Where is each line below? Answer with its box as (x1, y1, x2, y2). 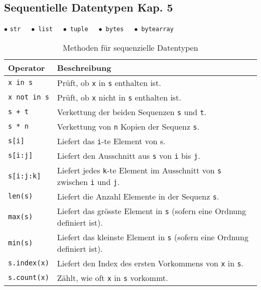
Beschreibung (57, 61, 111, 73)
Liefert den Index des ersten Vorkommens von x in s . (57, 257, 244, 269)
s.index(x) (8, 259, 49, 267)
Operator (8, 61, 45, 73)
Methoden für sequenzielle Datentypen (63, 41, 198, 53)
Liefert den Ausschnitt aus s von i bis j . (57, 149, 200, 161)
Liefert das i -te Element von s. (57, 135, 166, 147)
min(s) (8, 238, 33, 247)
